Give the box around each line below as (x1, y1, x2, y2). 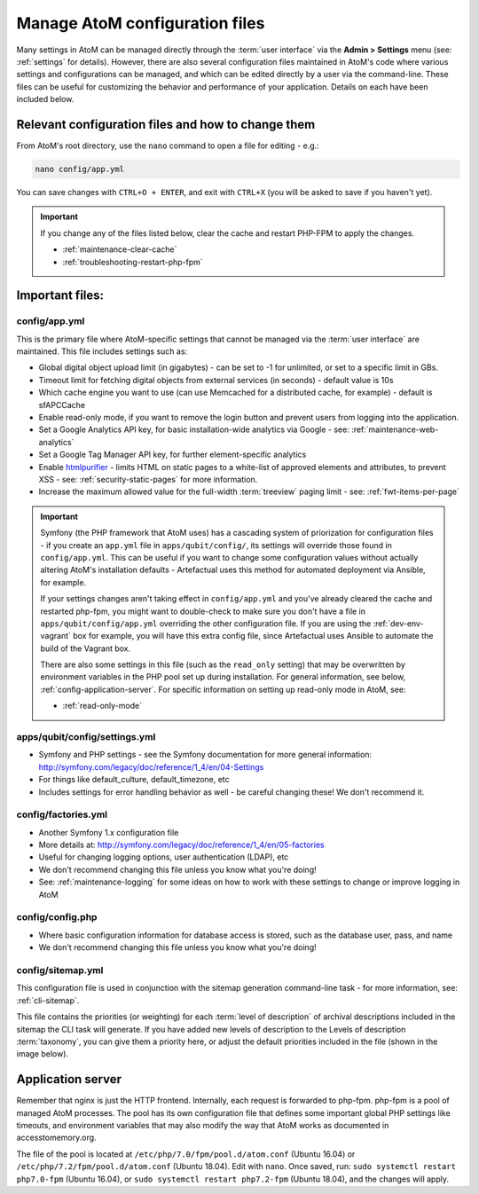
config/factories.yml (16, 808, 108, 821)
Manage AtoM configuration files (16, 13, 265, 33)
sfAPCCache (38, 399, 86, 410)
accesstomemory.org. (16, 1132, 97, 1143)
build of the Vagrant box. (40, 643, 131, 654)
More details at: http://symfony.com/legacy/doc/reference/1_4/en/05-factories (38, 839, 325, 851)
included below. (16, 94, 75, 105)
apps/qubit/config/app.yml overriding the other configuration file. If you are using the (40, 617, 372, 629)
